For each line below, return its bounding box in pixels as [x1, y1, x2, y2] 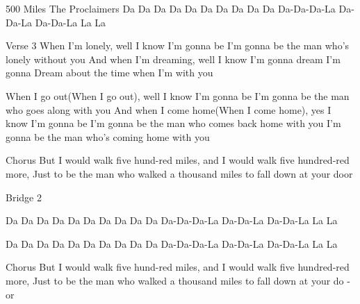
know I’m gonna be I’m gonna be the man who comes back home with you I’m [6, 116, 341, 130]
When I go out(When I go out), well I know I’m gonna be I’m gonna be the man [6, 88, 350, 103]
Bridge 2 [6, 189, 42, 204]
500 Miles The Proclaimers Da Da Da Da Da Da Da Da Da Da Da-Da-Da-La [6, 1, 336, 15]
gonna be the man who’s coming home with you [6, 129, 210, 144]
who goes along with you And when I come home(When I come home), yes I [6, 102, 332, 117]
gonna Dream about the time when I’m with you [6, 65, 213, 80]
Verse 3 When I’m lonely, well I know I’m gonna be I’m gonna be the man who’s [6, 38, 350, 53]
